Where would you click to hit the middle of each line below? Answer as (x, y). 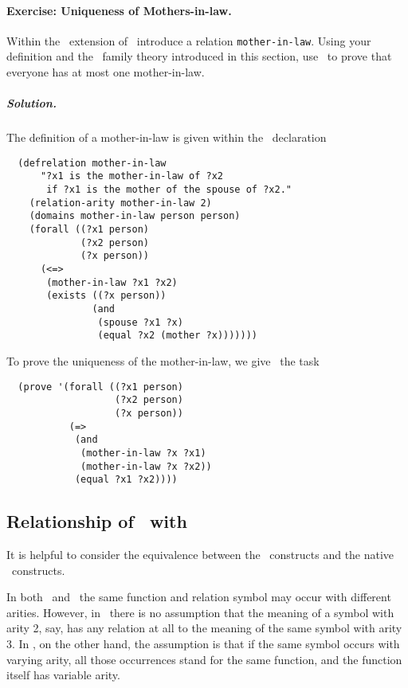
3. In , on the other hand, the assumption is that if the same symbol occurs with (203, 643)
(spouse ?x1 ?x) (140, 322)
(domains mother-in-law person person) (135, 216)
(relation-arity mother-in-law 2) (120, 203)
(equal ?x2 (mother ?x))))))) (177, 336)
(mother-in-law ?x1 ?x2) (112, 282)
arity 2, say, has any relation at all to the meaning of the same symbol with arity (204, 628)
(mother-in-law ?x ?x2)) (146, 466)
